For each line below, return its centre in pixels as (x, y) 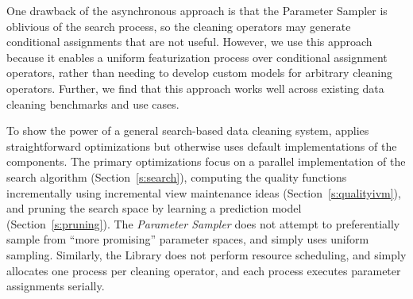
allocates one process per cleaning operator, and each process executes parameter (204, 270)
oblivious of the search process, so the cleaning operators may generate (179, 26)
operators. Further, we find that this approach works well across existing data (195, 88)
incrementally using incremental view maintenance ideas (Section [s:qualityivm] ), (204, 192)
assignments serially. (56, 286)
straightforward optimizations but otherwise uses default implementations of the (202, 146)
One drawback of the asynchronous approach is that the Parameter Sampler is (197, 10)
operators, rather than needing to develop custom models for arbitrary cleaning (199, 73)
